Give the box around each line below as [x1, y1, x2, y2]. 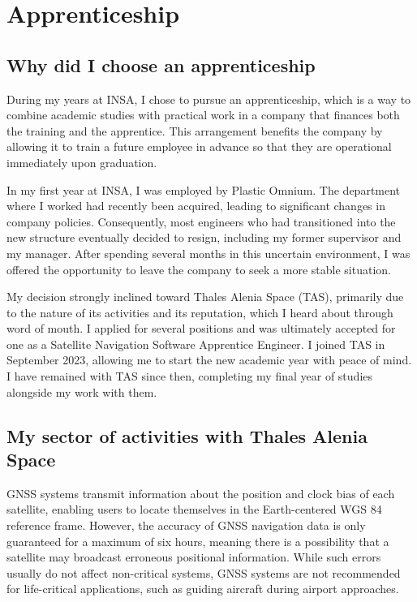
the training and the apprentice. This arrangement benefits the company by [6, 122, 383, 139]
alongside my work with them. [6, 383, 157, 400]
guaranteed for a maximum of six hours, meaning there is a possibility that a [6, 532, 389, 549]
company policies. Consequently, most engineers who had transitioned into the [6, 213, 396, 230]
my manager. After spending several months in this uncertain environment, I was [6, 244, 411, 261]
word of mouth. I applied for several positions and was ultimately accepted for [6, 320, 396, 337]
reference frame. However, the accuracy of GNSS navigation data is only [6, 517, 366, 534]
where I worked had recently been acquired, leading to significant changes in [6, 197, 385, 214]
